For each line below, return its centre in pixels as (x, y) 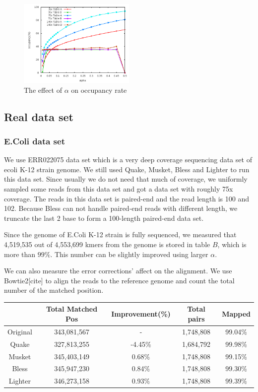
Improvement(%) (141, 314)
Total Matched (72, 309)
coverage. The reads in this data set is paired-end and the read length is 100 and (127, 198)
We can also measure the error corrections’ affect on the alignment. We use (118, 271)
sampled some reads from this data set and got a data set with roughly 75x (119, 188)
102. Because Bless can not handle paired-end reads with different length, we (121, 208)
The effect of (43, 90)
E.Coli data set (34, 141)
